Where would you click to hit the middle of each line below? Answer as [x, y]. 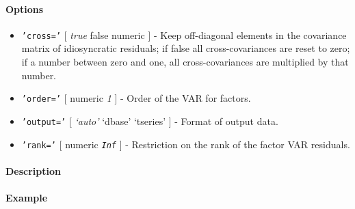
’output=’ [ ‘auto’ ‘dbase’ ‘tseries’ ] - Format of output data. [150, 121]
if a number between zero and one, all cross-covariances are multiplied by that [185, 62]
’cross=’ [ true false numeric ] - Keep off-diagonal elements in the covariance [184, 34]
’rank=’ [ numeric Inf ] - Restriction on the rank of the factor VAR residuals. [186, 144]
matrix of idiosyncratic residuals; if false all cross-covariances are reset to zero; [186, 48]
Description [34, 170]
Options [25, 9]
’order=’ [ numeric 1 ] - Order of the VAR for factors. [136, 98]
